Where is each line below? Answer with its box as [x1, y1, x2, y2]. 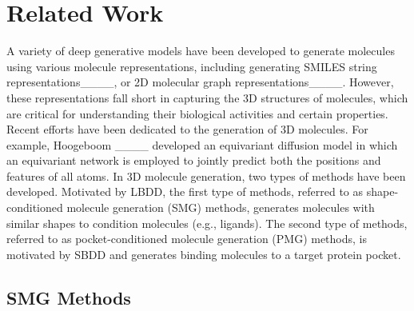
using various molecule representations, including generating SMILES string [6, 58, 377, 74]
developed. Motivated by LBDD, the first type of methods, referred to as [6, 183, 364, 200]
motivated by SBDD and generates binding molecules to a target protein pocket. [6, 245, 401, 262]
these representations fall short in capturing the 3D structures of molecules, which [6, 89, 408, 106]
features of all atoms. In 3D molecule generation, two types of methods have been [6, 167, 406, 184]
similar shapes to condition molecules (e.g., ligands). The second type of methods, [6, 214, 408, 231]
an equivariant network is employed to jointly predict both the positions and [6, 152, 381, 169]
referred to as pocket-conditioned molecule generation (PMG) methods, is [6, 230, 368, 247]
